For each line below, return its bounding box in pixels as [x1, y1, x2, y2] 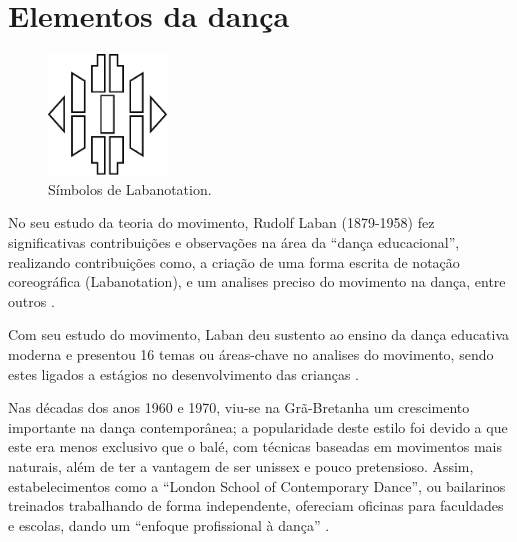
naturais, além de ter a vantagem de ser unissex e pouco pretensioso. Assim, [8, 455, 474, 476]
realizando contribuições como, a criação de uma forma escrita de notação [8, 251, 460, 272]
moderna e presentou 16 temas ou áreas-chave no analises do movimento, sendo [8, 343, 494, 364]
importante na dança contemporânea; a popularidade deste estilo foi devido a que [8, 416, 508, 437]
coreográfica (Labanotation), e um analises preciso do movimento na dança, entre [8, 271, 506, 292]
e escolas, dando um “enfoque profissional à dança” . [8, 514, 330, 535]
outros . [8, 290, 55, 311]
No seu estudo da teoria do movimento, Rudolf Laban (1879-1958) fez [8, 212, 435, 233]
